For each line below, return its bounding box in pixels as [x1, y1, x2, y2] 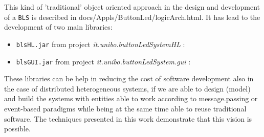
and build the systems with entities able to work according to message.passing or [4, 93, 258, 104]
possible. [4, 123, 31, 134]
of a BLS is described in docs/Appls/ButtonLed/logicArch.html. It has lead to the [4, 11, 260, 22]
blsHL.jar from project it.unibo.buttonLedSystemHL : [16, 38, 185, 49]
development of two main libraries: [4, 21, 113, 32]
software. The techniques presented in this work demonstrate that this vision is [4, 113, 252, 124]
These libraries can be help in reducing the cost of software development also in [4, 73, 254, 84]
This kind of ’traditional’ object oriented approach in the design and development [4, 2, 260, 12]
